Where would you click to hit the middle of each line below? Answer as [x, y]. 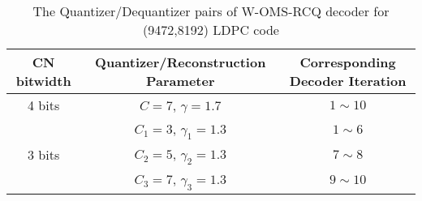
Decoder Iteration [348, 81]
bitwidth [43, 81]
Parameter [181, 81]
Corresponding [348, 62]
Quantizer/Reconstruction [181, 62]
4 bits [44, 105]
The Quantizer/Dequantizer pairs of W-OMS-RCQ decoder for [211, 11]
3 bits [44, 155]
